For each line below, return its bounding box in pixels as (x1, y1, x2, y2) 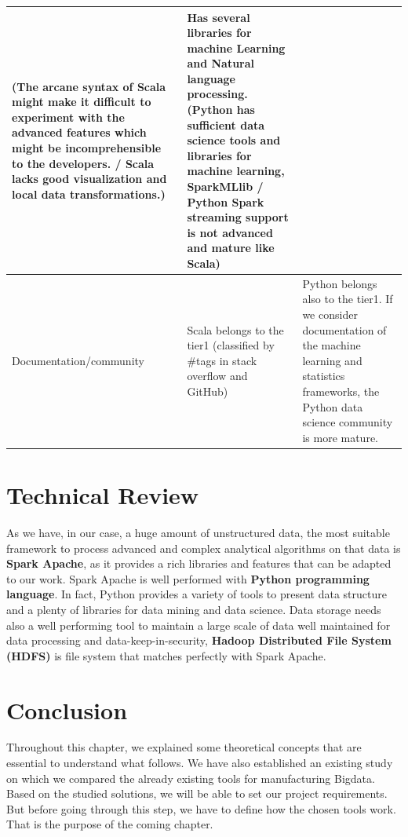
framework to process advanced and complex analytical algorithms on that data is (6, 539, 401, 556)
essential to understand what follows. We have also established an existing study (6, 755, 393, 771)
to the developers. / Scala (12, 155, 155, 171)
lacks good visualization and (12, 170, 167, 187)
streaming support (187, 209, 289, 225)
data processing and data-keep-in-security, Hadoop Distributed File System (6, 632, 392, 649)
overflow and (187, 367, 248, 384)
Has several (187, 9, 250, 25)
